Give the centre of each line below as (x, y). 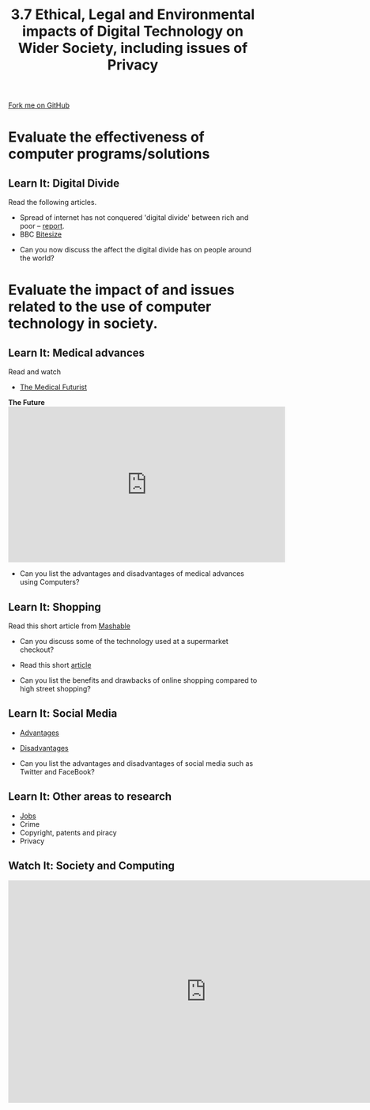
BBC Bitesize (40, 234)
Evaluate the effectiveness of (106, 137)
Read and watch (35, 372)
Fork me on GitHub (39, 105)
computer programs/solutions (109, 154)
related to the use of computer (110, 307)
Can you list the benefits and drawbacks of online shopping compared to (138, 680)
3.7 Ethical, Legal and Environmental (133, 15)
